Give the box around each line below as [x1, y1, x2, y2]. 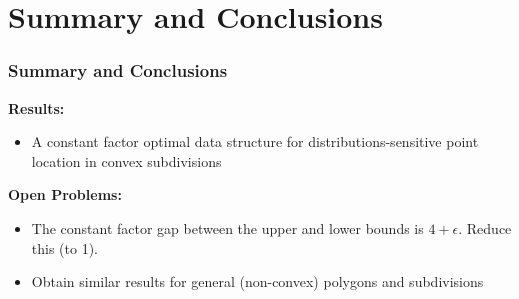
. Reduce [458, 217, 512, 238]
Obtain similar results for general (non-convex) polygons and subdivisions [31, 271, 484, 292]
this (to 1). [31, 237, 98, 258]
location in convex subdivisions [31, 150, 222, 171]
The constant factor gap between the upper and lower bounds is [31, 217, 424, 238]
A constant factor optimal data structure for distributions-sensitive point [31, 131, 479, 152]
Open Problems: [8, 184, 122, 205]
